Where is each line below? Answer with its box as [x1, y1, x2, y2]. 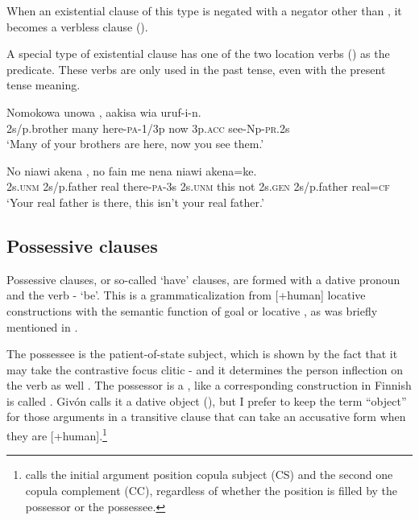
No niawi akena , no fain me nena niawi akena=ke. [6, 162, 257, 179]
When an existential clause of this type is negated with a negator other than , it [6, 2, 402, 19]
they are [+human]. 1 [6, 425, 107, 444]
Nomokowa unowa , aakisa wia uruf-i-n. [6, 103, 201, 120]
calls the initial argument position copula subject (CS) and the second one [25, 466, 393, 483]
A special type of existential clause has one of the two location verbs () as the [6, 45, 390, 62]
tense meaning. [6, 76, 81, 93]
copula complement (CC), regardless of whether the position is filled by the [25, 481, 398, 498]
